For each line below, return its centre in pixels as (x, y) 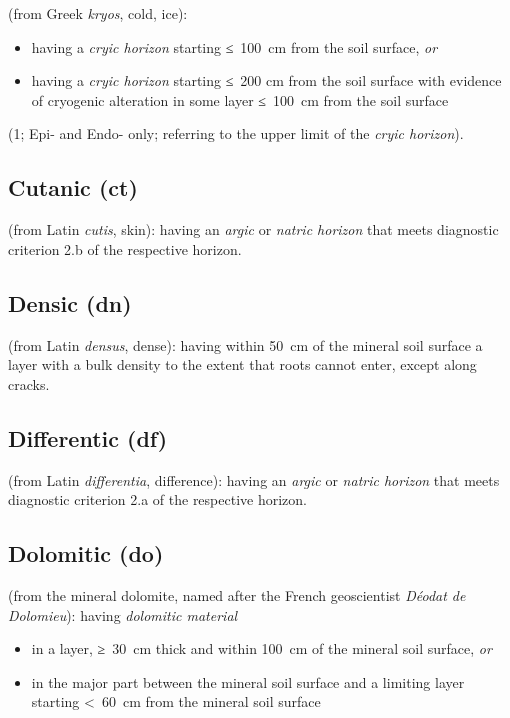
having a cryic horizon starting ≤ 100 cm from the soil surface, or (234, 46)
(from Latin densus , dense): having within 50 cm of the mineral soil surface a (245, 344)
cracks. (29, 383)
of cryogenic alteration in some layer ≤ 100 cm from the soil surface (240, 99)
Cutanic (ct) (73, 187)
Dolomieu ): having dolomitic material (123, 614)
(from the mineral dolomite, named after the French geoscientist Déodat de (237, 594)
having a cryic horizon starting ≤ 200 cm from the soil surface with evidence (266, 80)
